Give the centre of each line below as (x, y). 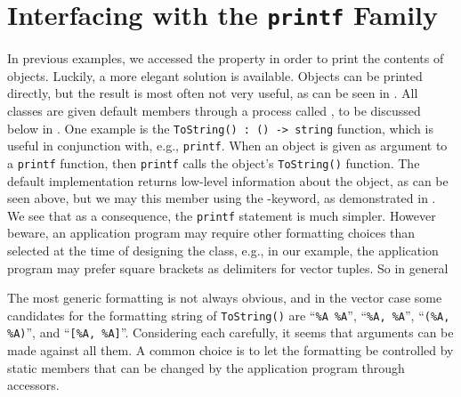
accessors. (33, 385)
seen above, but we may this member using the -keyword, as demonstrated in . (222, 198)
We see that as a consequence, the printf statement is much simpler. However (222, 215)
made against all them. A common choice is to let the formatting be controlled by (230, 350)
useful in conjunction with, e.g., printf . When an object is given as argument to (227, 146)
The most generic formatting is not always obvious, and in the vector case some (225, 298)
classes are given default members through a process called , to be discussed (214, 111)
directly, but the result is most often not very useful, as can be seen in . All (213, 93)
